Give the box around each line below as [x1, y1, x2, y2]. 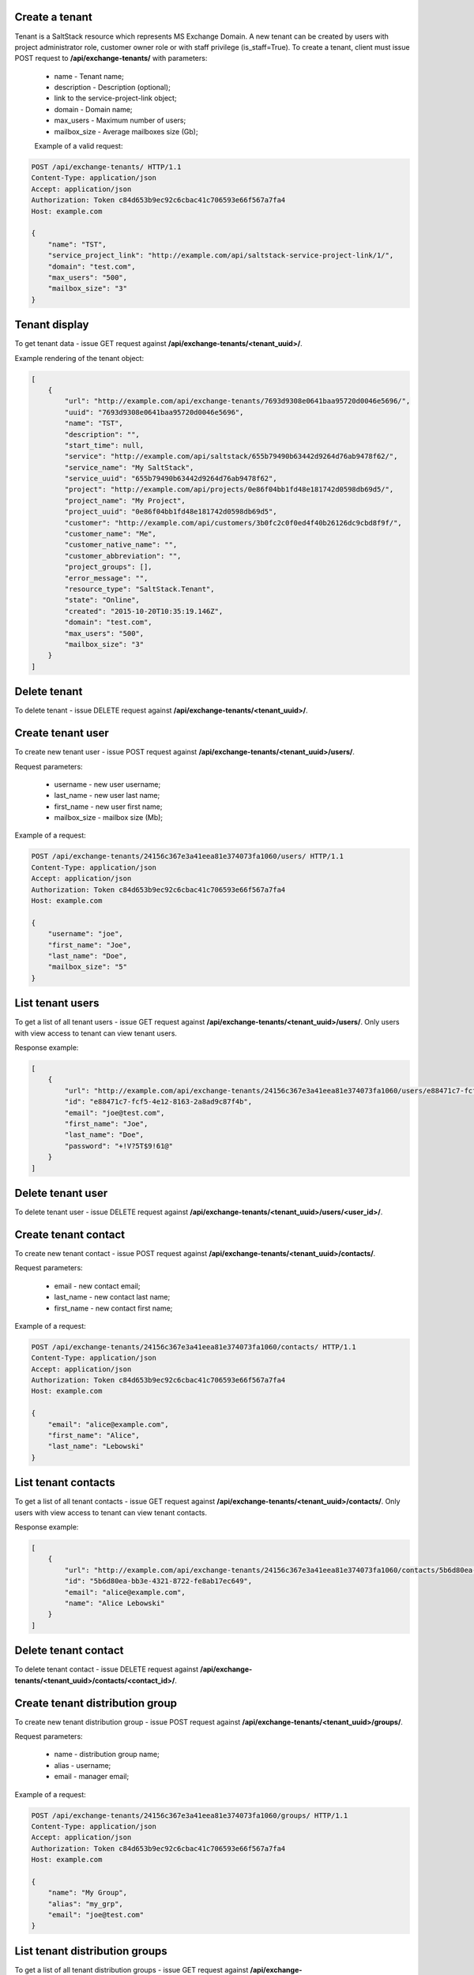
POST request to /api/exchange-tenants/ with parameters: [14, 54, 208, 63]
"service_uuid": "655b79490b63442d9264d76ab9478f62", [64, 474, 277, 483]
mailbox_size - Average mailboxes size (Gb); [54, 126, 198, 136]
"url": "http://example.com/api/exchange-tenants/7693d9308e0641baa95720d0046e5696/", [64, 397, 411, 406]
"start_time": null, [64, 441, 145, 450]
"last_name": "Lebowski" [47, 1442, 145, 1451]
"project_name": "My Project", [64, 496, 186, 505]
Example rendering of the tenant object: [14, 353, 145, 363]
